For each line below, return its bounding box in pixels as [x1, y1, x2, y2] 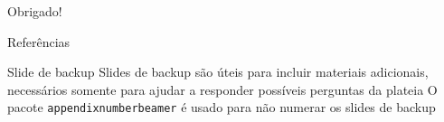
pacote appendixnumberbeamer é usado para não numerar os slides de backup [7, 98, 436, 117]
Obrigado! [7, 2, 62, 20]
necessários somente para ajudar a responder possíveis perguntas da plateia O [7, 80, 438, 99]
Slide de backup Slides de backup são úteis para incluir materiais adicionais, [7, 62, 429, 81]
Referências [7, 32, 71, 51]
